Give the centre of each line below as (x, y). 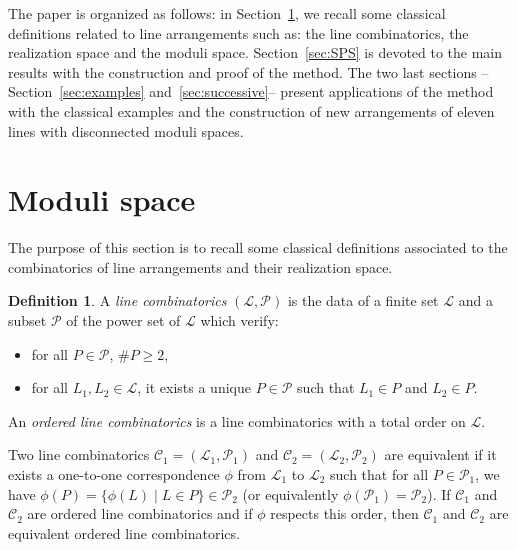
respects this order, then (344, 513)
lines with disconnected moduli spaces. (126, 130)
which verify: (239, 320)
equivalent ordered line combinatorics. (124, 532)
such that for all (379, 474)
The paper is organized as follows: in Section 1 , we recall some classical (227, 13)
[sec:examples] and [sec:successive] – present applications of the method (276, 91)
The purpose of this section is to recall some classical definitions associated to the (258, 247)
